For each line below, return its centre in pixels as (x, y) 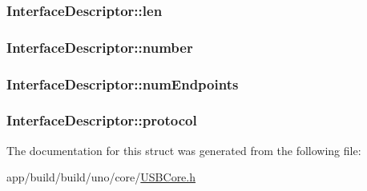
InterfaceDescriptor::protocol (102, 120)
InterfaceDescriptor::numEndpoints (123, 84)
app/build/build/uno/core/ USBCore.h (101, 177)
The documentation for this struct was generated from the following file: (184, 150)
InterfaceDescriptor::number (100, 47)
